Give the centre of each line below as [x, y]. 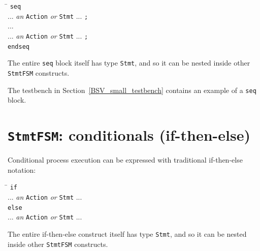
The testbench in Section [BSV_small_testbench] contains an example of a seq [132, 90]
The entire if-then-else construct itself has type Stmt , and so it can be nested [127, 233]
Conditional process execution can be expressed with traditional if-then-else [125, 160]
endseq [19, 46]
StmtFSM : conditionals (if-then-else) [129, 134]
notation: [22, 169]
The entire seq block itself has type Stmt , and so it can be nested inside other [129, 63]
